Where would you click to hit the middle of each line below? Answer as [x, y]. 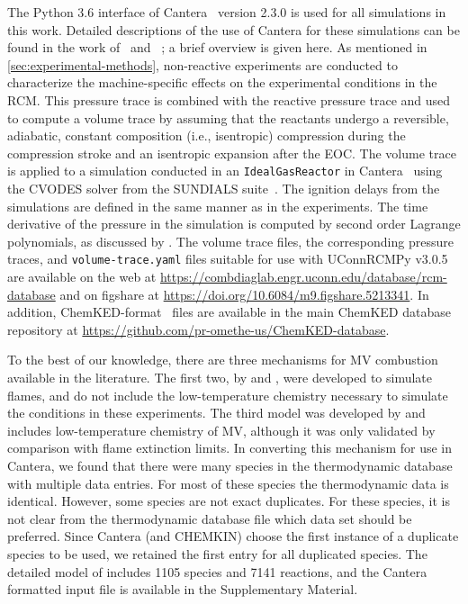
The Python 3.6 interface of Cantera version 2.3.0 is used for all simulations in [227, 12]
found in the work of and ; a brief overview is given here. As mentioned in [217, 47]
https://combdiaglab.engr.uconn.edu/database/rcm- [303, 277]
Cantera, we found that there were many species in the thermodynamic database [230, 465]
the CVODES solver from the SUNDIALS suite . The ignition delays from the [224, 188]
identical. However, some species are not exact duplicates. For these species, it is [229, 501]
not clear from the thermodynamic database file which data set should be [210, 518]
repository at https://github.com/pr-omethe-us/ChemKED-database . [198, 329]
